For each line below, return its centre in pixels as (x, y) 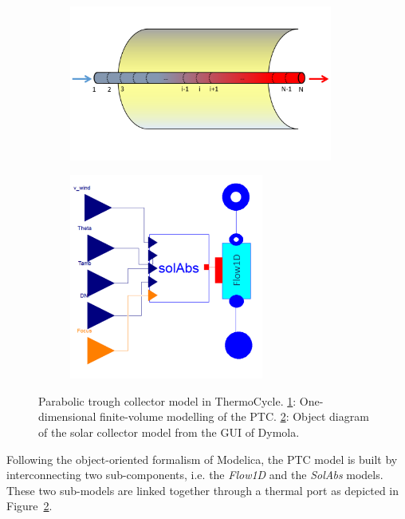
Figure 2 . (29, 506)
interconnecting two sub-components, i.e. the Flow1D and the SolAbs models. (195, 475)
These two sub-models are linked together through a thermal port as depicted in (203, 490)
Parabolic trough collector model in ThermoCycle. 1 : (167, 400)
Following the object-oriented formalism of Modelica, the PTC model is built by (202, 459)
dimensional (67, 416)
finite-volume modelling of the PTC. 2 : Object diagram (234, 416)
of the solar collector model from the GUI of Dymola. (169, 432)
